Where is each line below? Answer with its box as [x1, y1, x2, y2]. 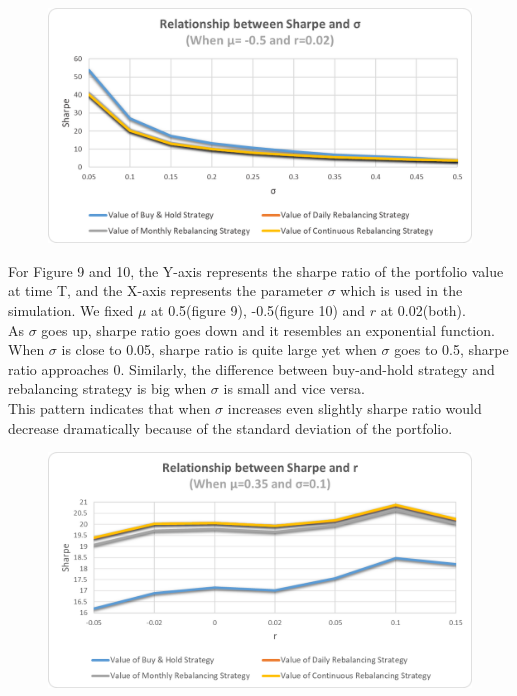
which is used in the [340, 280, 463, 301]
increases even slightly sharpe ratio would [227, 397, 482, 418]
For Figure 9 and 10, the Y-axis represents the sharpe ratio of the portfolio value [8, 260, 504, 281]
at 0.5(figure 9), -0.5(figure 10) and [151, 299, 366, 320]
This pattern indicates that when [8, 397, 211, 418]
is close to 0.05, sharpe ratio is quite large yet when [61, 339, 377, 360]
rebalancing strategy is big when [8, 378, 207, 399]
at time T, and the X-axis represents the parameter [8, 280, 323, 301]
